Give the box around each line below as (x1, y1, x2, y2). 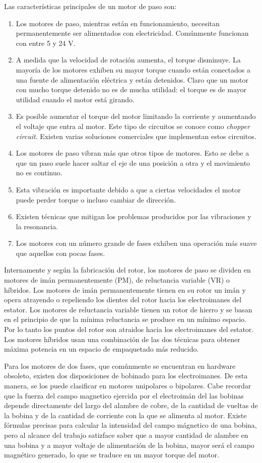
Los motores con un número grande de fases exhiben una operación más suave (16, 238, 257, 248)
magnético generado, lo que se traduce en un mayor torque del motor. (4, 449, 219, 460)
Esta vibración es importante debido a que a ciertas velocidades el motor (16, 184, 241, 194)
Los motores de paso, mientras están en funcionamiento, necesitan (16, 18, 220, 28)
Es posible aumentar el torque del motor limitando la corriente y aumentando (16, 111, 256, 121)
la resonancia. (16, 221, 58, 231)
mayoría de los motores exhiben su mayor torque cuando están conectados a (16, 64, 251, 75)
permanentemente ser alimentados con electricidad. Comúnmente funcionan (16, 28, 249, 38)
